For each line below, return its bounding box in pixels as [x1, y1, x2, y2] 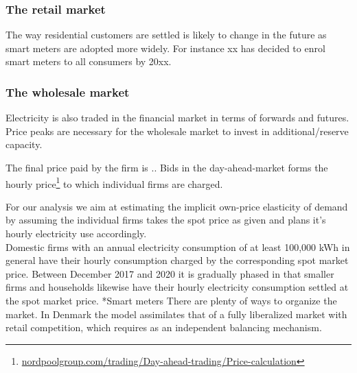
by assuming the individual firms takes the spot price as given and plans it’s [5, 213, 326, 227]
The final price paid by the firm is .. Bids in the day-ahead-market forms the [5, 160, 328, 174]
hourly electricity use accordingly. [5, 226, 147, 241]
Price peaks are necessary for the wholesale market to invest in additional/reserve [5, 123, 349, 138]
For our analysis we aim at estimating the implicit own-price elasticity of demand [5, 199, 348, 213]
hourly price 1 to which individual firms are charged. [5, 174, 223, 191]
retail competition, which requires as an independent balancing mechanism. [5, 320, 322, 335]
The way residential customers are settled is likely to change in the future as [5, 27, 327, 42]
